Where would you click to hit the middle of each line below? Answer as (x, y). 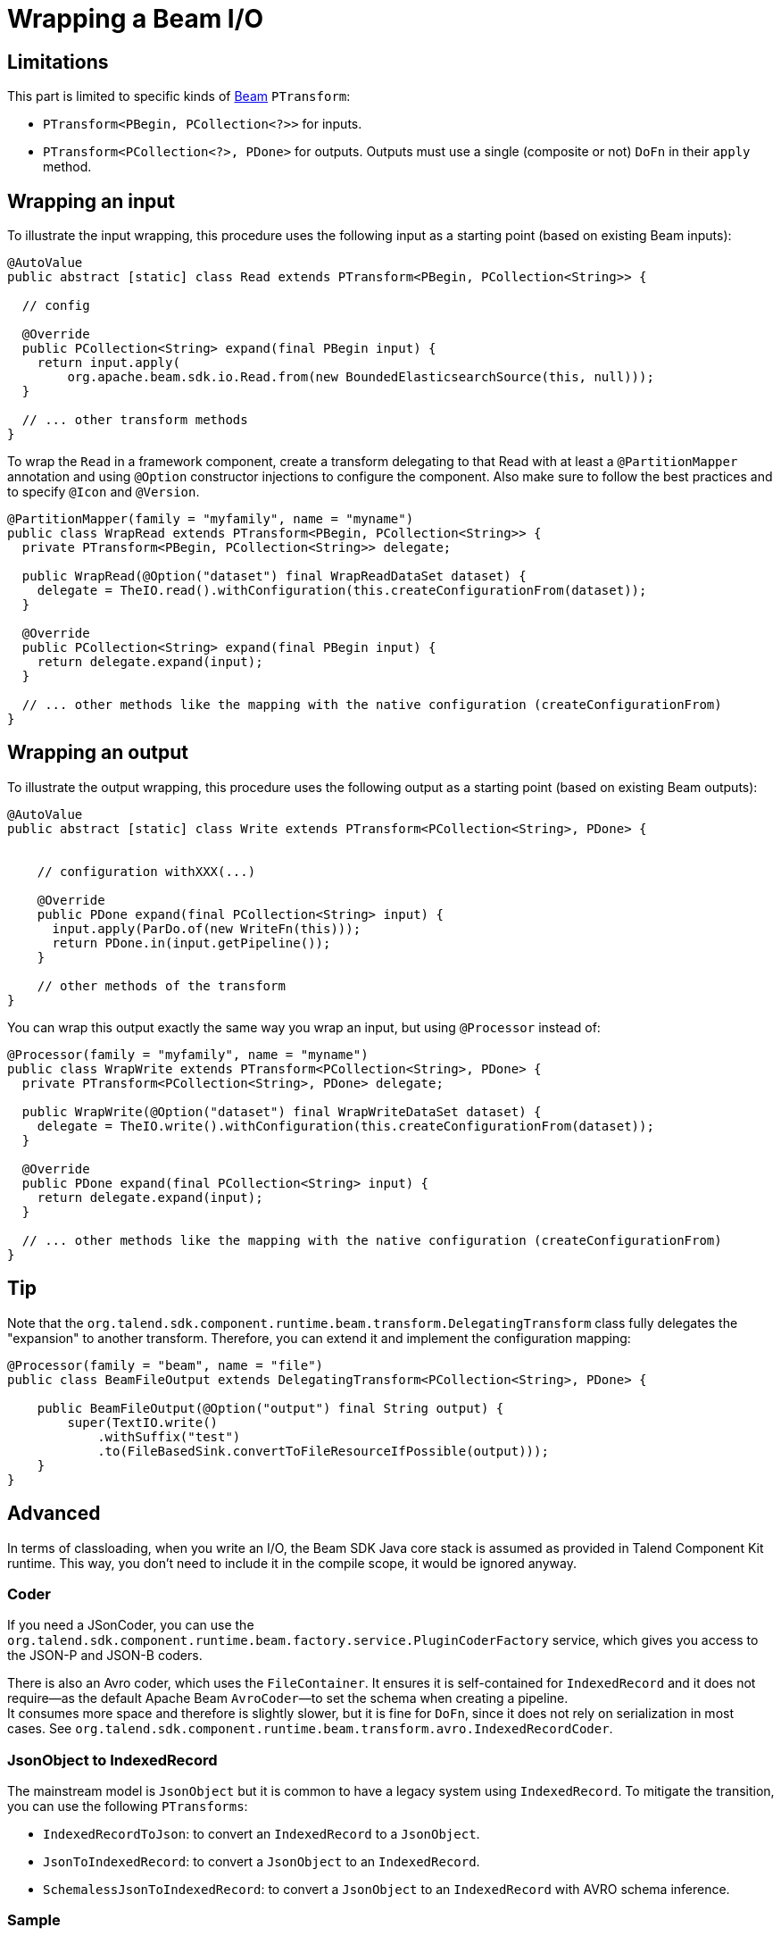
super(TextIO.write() (143, 1422)
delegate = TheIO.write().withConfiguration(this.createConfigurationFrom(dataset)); (345, 1126)
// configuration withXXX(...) (146, 871)
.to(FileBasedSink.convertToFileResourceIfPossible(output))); (323, 1451)
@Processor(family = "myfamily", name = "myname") (188, 1054)
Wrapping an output (98, 753)
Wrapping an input (91, 201)
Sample (34, 1920)
